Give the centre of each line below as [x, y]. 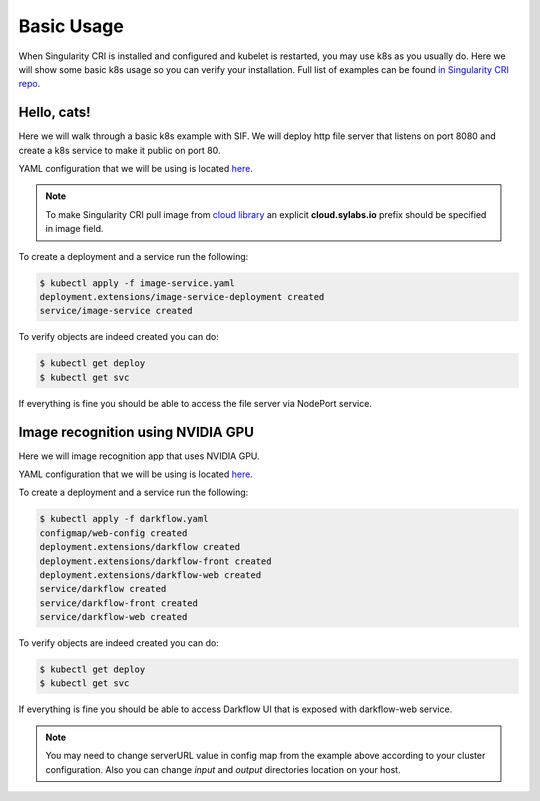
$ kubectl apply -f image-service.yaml [137, 283]
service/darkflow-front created [119, 603]
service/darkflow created [103, 589]
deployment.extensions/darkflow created [139, 547]
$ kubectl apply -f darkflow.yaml [124, 519]
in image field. [74, 229]
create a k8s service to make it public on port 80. [119, 150]
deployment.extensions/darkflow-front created [155, 561]
